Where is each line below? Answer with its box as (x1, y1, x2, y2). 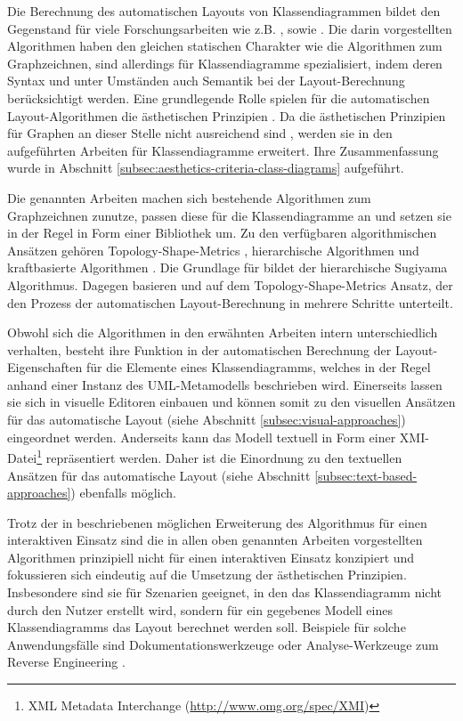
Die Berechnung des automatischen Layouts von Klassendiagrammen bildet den (7, 2, 441, 20)
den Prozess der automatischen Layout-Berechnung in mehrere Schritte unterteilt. (7, 293, 453, 312)
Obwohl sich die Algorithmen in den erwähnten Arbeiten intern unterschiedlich (7, 323, 438, 342)
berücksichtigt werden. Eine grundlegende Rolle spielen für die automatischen (7, 88, 430, 107)
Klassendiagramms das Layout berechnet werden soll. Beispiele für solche (7, 618, 406, 636)
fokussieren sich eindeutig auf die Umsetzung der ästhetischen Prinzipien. (7, 565, 407, 584)
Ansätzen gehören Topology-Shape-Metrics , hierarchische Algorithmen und (7, 240, 419, 259)
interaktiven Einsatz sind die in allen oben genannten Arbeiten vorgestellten (7, 531, 423, 549)
